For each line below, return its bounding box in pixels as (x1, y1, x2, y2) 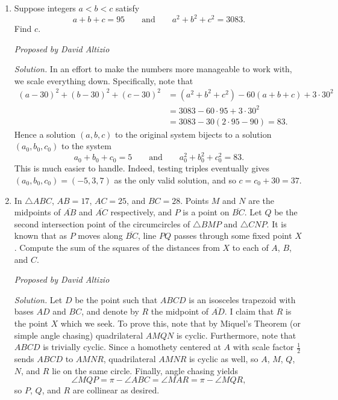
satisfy (116, 2, 140, 14)
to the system (61, 140, 111, 152)
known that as (14, 229, 67, 242)
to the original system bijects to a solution (115, 128, 272, 140)
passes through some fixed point (174, 229, 292, 242)
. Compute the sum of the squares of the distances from (14, 241, 220, 253)
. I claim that (224, 305, 274, 318)
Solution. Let (14, 293, 63, 306)
